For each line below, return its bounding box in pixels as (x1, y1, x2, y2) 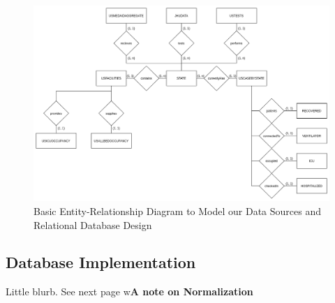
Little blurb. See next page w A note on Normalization (6, 284, 253, 299)
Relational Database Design (33, 217, 152, 232)
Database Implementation (6, 251, 196, 273)
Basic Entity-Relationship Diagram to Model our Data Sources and (33, 203, 322, 218)
